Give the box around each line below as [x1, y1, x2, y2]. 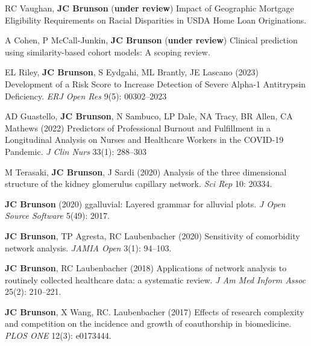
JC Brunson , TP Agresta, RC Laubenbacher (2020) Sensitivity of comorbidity [5, 229, 300, 242]
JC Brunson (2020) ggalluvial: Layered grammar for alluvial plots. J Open [5, 197, 286, 210]
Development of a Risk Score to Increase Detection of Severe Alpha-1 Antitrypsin [5, 77, 306, 90]
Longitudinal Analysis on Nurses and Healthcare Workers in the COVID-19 [5, 133, 284, 146]
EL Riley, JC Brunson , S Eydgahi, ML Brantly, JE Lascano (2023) [5, 66, 259, 78]
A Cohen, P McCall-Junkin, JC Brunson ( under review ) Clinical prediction [5, 34, 298, 46]
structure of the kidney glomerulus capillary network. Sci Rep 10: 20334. [5, 177, 272, 190]
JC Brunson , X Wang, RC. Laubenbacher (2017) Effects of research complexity [5, 305, 304, 318]
